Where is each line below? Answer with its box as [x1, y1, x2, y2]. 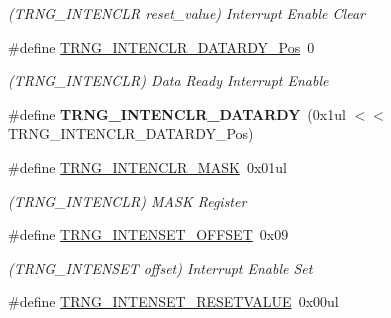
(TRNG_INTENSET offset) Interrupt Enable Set [8, 257, 313, 278]
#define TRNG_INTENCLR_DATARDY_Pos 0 [8, 36, 315, 57]
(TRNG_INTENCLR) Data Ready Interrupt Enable [8, 70, 329, 91]
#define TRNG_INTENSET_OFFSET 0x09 [8, 224, 289, 245]
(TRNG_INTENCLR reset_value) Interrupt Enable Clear [8, 3, 365, 23]
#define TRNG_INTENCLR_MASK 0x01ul [8, 156, 287, 177]
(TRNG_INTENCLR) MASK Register [8, 190, 247, 211]
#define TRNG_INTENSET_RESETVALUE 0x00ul [8, 291, 339, 312]
